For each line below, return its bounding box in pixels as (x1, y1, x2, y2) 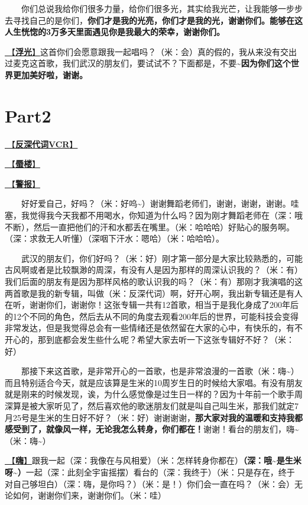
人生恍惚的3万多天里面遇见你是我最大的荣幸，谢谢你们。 (5, 25, 225, 38)
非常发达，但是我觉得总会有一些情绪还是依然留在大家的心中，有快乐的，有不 (5, 321, 303, 334)
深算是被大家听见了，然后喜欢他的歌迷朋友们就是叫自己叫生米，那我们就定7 (5, 399, 299, 411)
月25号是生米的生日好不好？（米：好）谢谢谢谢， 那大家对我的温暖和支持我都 (5, 411, 303, 423)
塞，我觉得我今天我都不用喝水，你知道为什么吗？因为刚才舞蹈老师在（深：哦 (5, 209, 303, 221)
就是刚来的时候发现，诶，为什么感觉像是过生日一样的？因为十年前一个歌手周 (5, 388, 303, 400)
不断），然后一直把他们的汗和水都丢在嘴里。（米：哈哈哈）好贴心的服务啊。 (5, 220, 294, 233)
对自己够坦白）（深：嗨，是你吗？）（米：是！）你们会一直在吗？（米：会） (5, 477, 294, 490)
